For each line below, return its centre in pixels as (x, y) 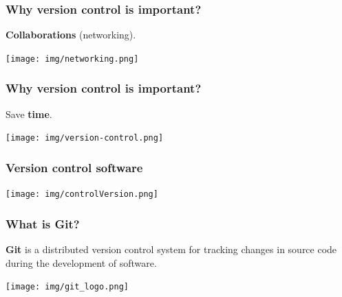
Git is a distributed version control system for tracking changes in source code (171, 249)
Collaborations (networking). (71, 35)
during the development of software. (81, 262)
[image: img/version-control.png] (85, 138)
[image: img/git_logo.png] (67, 287)
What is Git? (43, 223)
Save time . (29, 114)
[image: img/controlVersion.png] (82, 194)
